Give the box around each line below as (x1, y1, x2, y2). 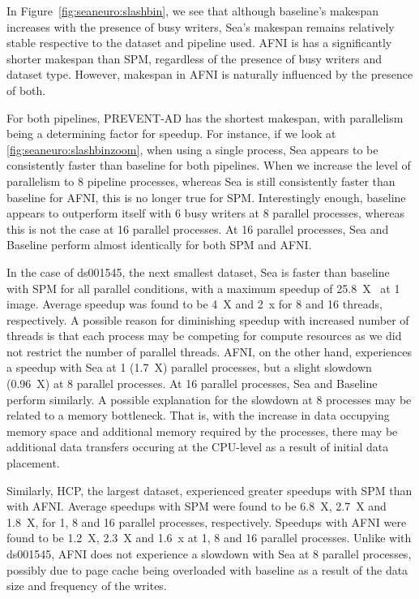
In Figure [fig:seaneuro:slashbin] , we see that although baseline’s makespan (6, 2, 378, 19)
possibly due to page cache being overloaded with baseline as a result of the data (6, 561, 408, 578)
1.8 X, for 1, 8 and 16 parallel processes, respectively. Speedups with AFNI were (6, 513, 407, 530)
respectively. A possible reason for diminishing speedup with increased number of (6, 311, 409, 328)
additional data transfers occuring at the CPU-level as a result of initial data (6, 438, 389, 455)
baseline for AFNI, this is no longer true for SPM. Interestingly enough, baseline (6, 188, 406, 205)
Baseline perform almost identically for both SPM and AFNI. (6, 236, 312, 253)
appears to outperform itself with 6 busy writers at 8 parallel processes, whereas (6, 205, 404, 222)
